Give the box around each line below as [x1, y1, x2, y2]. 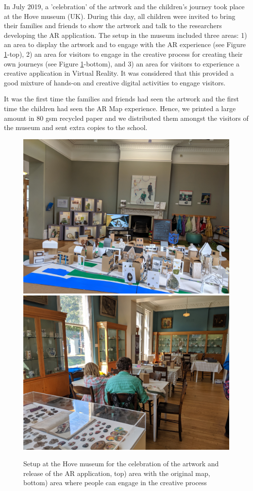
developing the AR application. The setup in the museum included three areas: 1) [4, 30, 247, 40]
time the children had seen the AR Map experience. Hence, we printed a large [4, 103, 236, 113]
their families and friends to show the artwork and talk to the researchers [4, 20, 222, 31]
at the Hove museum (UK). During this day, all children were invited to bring [4, 11, 236, 21]
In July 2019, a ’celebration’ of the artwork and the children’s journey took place [4, 1, 245, 11]
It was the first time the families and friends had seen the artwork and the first [4, 94, 239, 104]
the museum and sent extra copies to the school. [4, 122, 148, 132]
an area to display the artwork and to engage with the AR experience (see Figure [4, 39, 246, 49]
